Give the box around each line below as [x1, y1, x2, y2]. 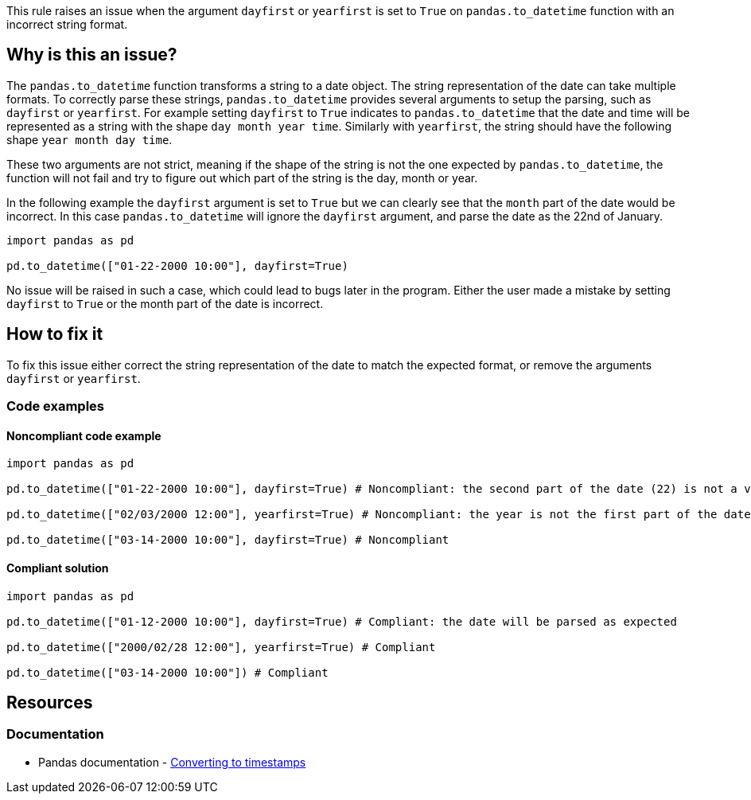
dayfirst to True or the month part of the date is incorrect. [6, 296, 324, 310]
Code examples [6, 398, 105, 415]
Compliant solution [6, 560, 109, 575]
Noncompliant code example [6, 428, 161, 443]
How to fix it [6, 324, 103, 345]
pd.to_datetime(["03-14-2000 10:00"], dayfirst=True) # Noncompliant [6, 533, 449, 547]
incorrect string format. [6, 18, 128, 31]
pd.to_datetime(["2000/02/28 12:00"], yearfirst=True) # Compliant [6, 640, 436, 654]
